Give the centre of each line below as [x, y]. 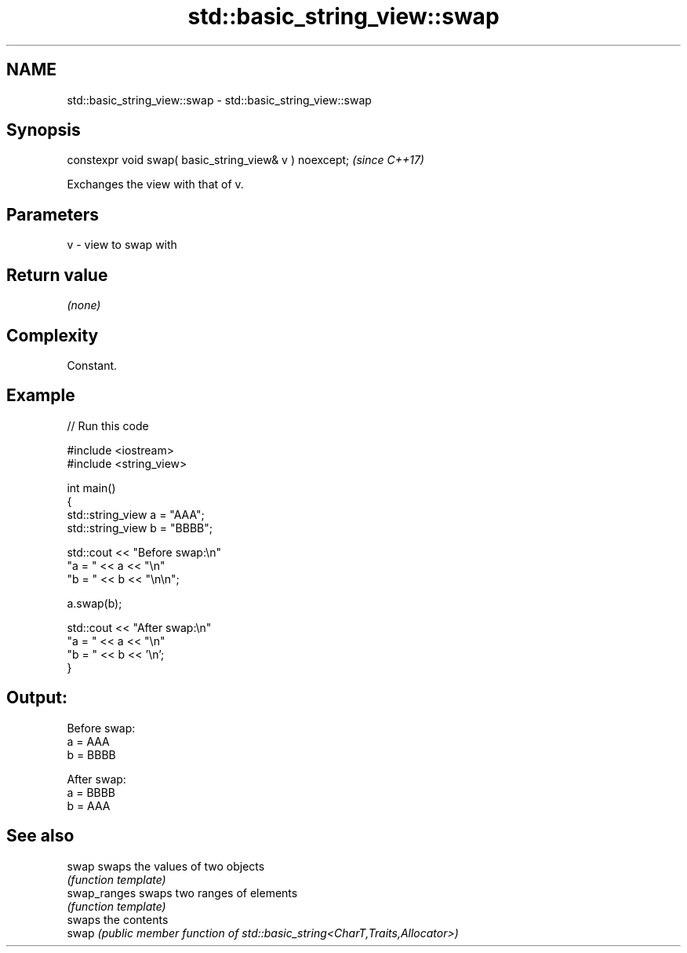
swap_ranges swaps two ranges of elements [182, 893]
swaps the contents [118, 919]
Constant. [92, 365]
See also [40, 836]
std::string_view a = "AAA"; [136, 514]
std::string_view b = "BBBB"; [140, 528]
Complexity [53, 335]
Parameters [53, 214]
